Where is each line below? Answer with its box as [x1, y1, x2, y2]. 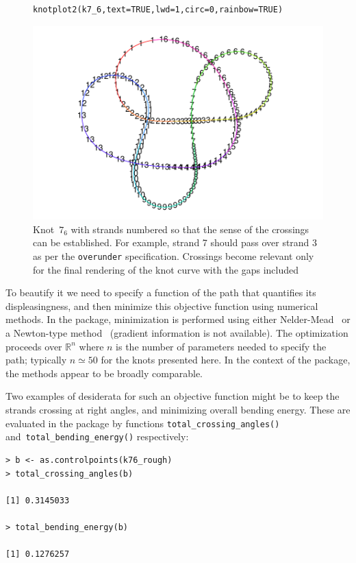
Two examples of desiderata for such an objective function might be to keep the [5, 389, 340, 403]
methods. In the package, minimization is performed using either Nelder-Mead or [5, 312, 351, 326]
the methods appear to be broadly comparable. [5, 366, 203, 380]
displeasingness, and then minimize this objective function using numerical [5, 298, 318, 313]
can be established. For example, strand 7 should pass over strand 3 [33, 235, 318, 250]
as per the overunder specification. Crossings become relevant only [33, 249, 314, 263]
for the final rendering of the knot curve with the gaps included [33, 262, 298, 276]
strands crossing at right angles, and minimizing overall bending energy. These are [5, 403, 351, 417]
